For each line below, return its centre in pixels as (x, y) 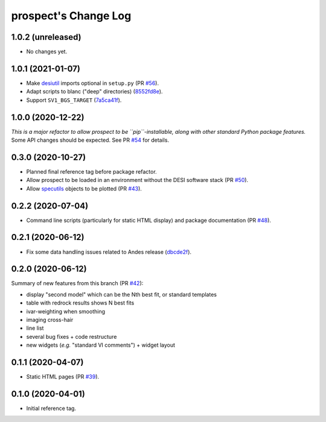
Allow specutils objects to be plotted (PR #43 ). (84, 188)
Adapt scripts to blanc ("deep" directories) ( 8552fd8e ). (94, 92)
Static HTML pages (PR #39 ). (63, 377)
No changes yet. (47, 52)
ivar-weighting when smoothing (66, 311)
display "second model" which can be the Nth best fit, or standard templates (122, 294)
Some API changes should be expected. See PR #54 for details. (90, 140)
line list (35, 328)
